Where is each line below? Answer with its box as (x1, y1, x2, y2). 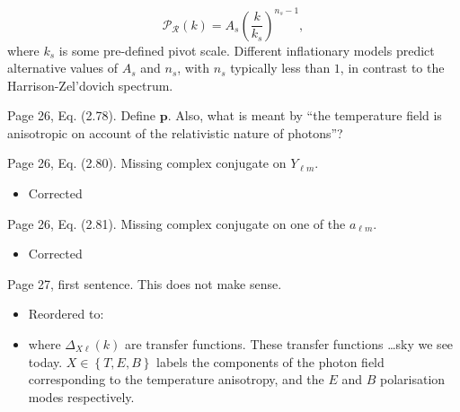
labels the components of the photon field (156, 352, 385, 371)
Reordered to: (28, 304, 104, 323)
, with (177, 58, 210, 77)
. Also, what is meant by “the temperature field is (167, 106, 442, 125)
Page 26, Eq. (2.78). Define (7, 106, 156, 125)
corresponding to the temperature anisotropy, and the (28, 370, 324, 389)
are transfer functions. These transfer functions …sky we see (124, 335, 454, 354)
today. (28, 352, 63, 371)
